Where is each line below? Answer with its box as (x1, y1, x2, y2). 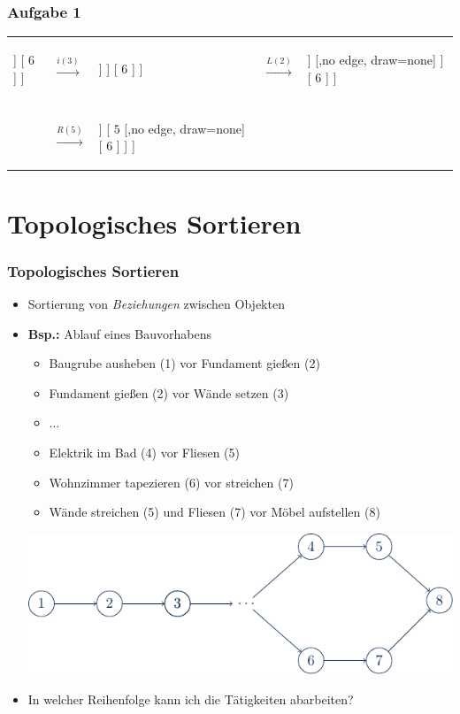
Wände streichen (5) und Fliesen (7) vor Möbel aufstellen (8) (49, 503, 380, 521)
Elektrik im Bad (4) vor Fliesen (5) (49, 442, 240, 461)
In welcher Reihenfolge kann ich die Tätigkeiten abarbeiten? (27, 689, 354, 708)
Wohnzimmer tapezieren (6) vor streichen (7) (49, 472, 294, 491)
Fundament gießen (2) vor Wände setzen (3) (49, 383, 289, 402)
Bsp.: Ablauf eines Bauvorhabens (27, 324, 211, 342)
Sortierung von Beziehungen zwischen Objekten (27, 294, 285, 312)
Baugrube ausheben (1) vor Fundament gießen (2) (49, 354, 320, 372)
